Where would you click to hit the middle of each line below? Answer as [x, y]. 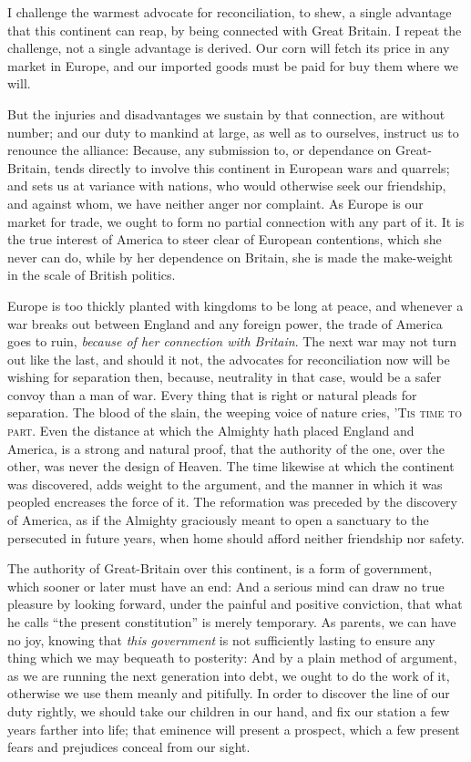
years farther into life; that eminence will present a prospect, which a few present [234, 729]
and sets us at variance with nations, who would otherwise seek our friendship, [227, 185]
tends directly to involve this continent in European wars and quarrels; [252, 167]
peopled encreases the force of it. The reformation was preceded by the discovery [232, 502]
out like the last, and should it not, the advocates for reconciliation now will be [229, 359]
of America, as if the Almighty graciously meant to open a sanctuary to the [218, 520]
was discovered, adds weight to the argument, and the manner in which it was [225, 484]
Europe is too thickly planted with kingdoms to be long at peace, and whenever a [235, 305]
